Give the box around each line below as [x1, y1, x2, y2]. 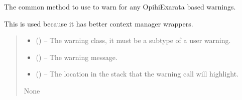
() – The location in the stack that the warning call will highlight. [36, 68, 239, 79]
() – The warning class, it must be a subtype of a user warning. [36, 35, 231, 45]
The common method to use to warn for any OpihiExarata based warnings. [4, 1, 236, 11]
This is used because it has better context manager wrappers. [4, 18, 193, 28]
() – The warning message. [36, 51, 117, 62]
